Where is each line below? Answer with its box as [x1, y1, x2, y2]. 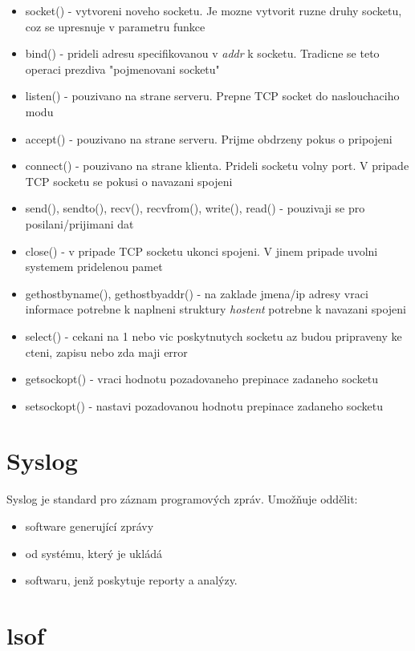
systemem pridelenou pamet [25, 258, 163, 275]
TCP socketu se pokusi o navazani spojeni [25, 172, 233, 189]
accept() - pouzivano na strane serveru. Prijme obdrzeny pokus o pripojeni [25, 130, 393, 147]
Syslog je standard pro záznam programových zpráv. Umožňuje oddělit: [6, 491, 358, 507]
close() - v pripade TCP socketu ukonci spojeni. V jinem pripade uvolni [25, 242, 378, 259]
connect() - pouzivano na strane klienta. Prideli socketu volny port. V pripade [25, 157, 409, 174]
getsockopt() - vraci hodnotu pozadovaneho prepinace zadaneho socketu [25, 370, 379, 387]
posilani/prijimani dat [25, 215, 134, 232]
